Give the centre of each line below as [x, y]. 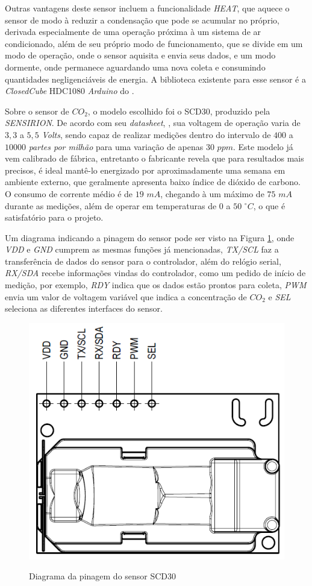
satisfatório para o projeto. [54, 217]
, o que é [269, 205]
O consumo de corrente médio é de [69, 193]
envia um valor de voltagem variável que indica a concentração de [126, 296]
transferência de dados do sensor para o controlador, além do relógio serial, [143, 261]
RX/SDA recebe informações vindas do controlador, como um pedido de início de [155, 273]
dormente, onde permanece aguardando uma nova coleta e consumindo [135, 67]
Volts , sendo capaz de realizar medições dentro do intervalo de [156, 134]
